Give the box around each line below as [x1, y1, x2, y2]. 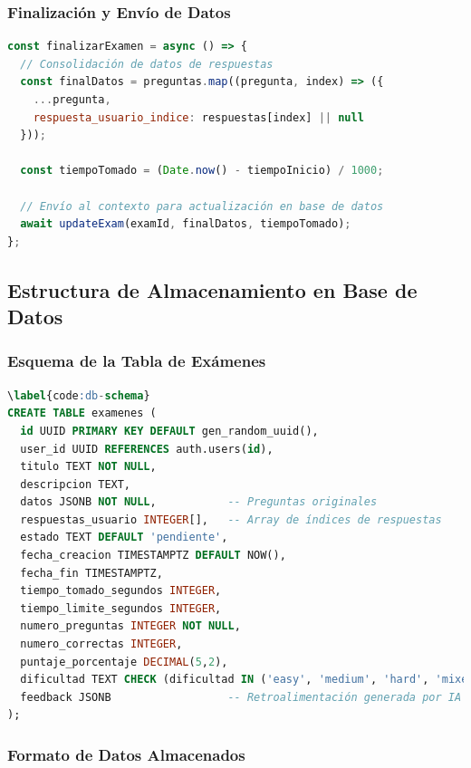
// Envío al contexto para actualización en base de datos [20, 199, 384, 213]
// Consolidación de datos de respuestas [20, 57, 274, 71]
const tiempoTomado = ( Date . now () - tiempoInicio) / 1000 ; [20, 164, 384, 178]
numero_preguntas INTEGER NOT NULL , [20, 619, 241, 633]
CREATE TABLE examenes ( [7, 407, 157, 420]
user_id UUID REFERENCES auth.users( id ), [20, 442, 274, 456]
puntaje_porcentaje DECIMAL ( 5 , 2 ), [20, 655, 228, 668]
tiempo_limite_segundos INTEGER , [20, 601, 222, 615]
